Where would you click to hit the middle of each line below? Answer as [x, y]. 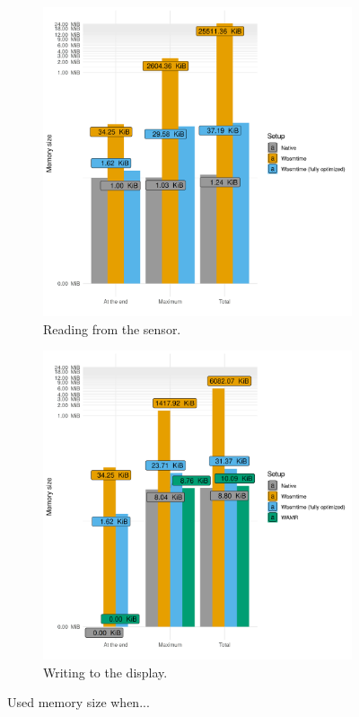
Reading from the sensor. [112, 328]
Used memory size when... [79, 702]
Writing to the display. [105, 672]
